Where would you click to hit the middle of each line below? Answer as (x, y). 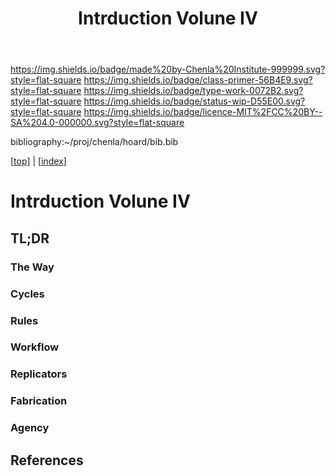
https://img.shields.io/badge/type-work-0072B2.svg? (193, 91)
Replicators (39, 374)
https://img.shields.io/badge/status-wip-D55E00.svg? (194, 101)
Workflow (35, 347)
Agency (30, 428)
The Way (32, 267)
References (47, 460)
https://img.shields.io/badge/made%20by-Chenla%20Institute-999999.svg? (168, 69)
